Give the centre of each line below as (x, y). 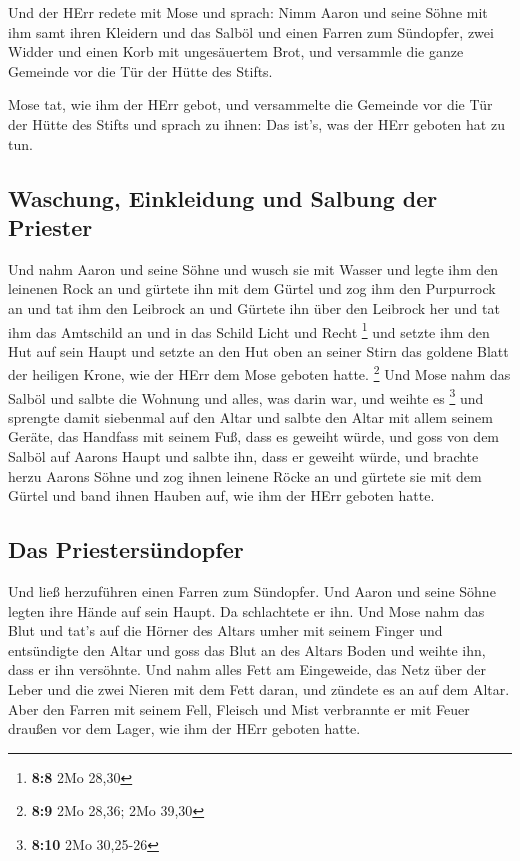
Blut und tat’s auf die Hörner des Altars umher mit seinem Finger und (225, 630)
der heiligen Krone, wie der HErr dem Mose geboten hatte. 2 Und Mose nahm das (259, 373)
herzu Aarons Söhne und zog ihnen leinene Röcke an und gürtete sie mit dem (245, 475)
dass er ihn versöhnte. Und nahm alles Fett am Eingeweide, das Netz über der (247, 669)
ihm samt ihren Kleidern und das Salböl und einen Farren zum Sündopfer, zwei (251, 31)
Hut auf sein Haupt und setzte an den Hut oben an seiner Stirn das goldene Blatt (258, 350)
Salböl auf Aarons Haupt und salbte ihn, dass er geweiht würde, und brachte (243, 456)
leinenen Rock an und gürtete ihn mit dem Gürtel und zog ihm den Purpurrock (252, 288)
